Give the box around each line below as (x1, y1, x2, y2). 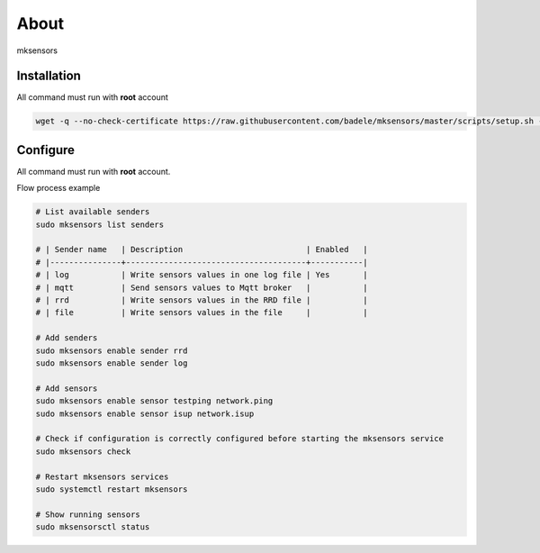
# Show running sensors (35, 509, 141, 520)
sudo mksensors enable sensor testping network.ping (35, 396, 274, 406)
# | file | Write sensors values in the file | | (35, 307, 368, 318)
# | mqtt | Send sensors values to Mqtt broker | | (35, 282, 368, 293)
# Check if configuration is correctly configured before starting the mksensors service (35, 433, 445, 444)
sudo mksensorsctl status (35, 522, 150, 532)
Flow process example (16, 183, 101, 194)
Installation (16, 68, 81, 84)
